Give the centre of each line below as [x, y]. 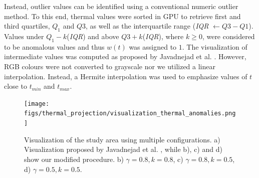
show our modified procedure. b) [74, 159]
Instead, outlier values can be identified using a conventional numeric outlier [121, 6]
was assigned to [153, 46]
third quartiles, [27, 26]
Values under [24, 36]
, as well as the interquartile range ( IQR [147, 26]
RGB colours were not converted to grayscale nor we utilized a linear [110, 66]
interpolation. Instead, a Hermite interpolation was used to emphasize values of [126, 76]
